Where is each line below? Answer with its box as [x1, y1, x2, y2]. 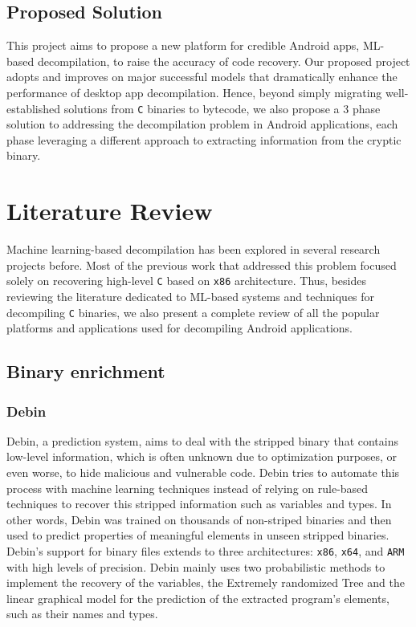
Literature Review [6, 194, 213, 227]
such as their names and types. [6, 605, 158, 622]
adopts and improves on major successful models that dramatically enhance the [6, 68, 398, 85]
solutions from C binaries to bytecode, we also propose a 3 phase [63, 100, 381, 116]
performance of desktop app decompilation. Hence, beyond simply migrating [6, 83, 382, 100]
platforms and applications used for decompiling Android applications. [6, 320, 353, 336]
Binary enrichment [6, 359, 165, 384]
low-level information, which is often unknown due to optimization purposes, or [6, 448, 398, 465]
